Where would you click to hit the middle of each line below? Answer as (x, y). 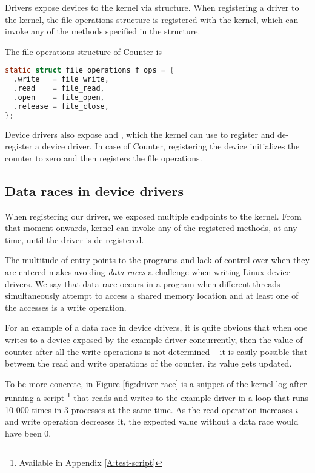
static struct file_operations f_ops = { (90, 70)
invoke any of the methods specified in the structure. (103, 31)
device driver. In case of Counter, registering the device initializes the (171, 146)
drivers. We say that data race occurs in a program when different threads (143, 283)
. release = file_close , (61, 106)
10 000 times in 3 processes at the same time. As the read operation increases (149, 409)
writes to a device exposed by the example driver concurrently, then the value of (154, 339)
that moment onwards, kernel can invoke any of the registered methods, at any (151, 228)
